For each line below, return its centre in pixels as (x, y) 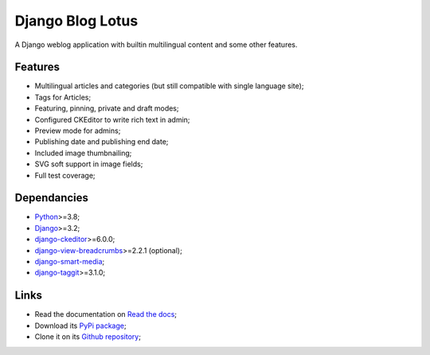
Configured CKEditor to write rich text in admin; (112, 119)
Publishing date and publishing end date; (102, 142)
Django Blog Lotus (76, 21)
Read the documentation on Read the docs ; (106, 314)
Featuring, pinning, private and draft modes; (107, 108)
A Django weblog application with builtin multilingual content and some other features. (156, 45)
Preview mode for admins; (78, 131)
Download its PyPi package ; (80, 326)
